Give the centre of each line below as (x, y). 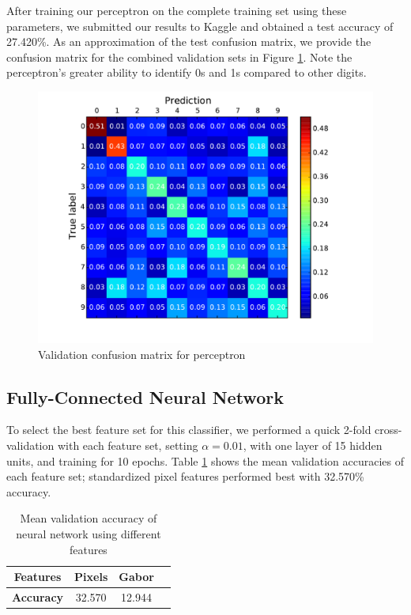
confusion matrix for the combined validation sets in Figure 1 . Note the (179, 57)
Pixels (91, 577)
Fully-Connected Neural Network (145, 396)
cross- (388, 430)
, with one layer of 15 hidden (313, 445)
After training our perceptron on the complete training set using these (177, 10)
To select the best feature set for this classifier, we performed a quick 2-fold (189, 430)
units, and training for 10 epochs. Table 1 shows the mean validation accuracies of (205, 460)
